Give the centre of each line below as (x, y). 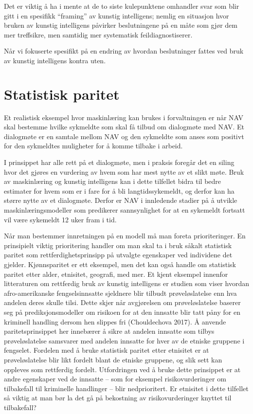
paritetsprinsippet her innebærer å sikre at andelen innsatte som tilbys (109, 331)
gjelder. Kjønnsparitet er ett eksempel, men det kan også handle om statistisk (120, 264)
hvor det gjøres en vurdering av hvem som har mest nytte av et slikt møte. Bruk (124, 171)
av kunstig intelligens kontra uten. (55, 60)
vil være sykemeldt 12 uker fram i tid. (60, 219)
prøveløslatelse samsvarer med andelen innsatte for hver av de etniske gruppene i (124, 340)
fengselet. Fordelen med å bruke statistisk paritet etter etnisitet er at (107, 350)
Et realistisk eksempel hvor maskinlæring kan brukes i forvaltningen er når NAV (124, 117)
